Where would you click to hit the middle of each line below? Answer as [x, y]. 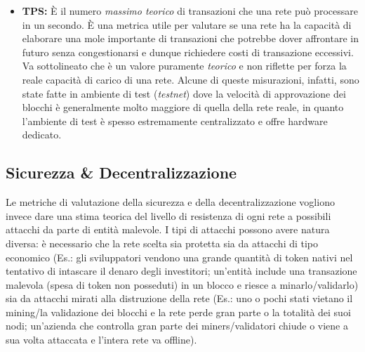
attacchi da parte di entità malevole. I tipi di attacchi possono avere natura [168, 229]
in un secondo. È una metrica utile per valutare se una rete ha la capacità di [187, 24]
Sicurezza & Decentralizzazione [121, 172]
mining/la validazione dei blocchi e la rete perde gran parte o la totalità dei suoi [178, 312]
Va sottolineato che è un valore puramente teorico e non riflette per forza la [184, 66]
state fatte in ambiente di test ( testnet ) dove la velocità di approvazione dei [184, 93]
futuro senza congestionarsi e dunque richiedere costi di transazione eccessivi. [188, 52]
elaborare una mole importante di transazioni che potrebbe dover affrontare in [190, 38]
